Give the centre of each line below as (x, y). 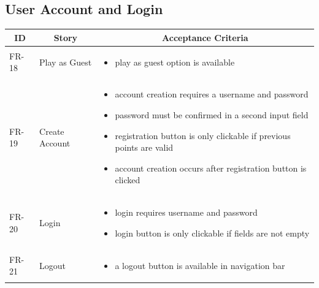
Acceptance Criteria (205, 37)
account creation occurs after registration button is (211, 168)
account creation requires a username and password (212, 94)
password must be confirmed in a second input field (212, 114)
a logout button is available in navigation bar (200, 265)
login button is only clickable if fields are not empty (212, 233)
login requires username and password (186, 212)
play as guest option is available (175, 62)
